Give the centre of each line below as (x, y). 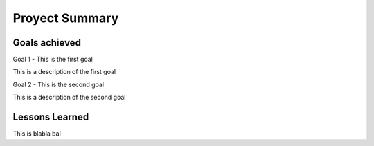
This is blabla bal (37, 134)
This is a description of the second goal (69, 98)
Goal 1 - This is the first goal (53, 60)
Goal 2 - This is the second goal (58, 84)
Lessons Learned (51, 117)
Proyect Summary (66, 18)
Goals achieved (47, 43)
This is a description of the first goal (64, 72)
